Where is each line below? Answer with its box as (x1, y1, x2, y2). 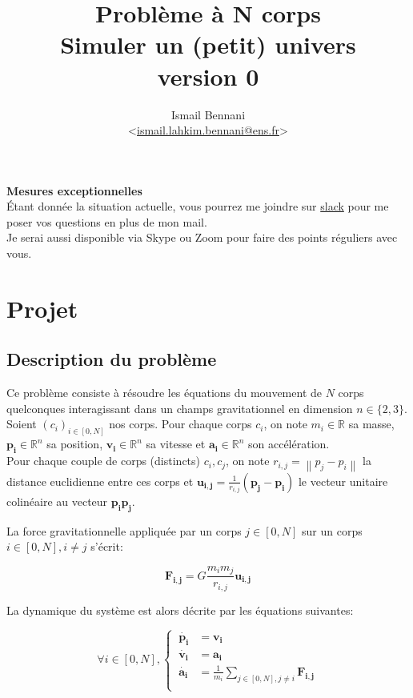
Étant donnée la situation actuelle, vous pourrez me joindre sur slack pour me (6, 198, 389, 215)
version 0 (157, 59, 259, 92)
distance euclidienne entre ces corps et (6, 472, 194, 489)
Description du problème (6, 347, 217, 371)
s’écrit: (90, 538, 123, 555)
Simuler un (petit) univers (60, 28, 356, 61)
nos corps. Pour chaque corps (109, 415, 252, 432)
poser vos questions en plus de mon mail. (6, 213, 207, 230)
